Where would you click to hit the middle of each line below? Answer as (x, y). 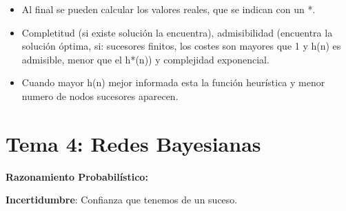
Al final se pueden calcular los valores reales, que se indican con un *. (169, 9)
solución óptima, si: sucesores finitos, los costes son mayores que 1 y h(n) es (181, 46)
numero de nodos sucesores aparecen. (100, 96)
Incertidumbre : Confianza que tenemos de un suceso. (122, 200)
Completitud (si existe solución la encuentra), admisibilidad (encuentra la (177, 32)
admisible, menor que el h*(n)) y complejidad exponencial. (145, 59)
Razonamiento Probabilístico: (77, 176)
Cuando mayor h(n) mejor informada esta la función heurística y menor (173, 82)
